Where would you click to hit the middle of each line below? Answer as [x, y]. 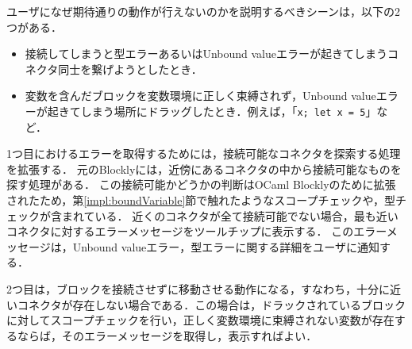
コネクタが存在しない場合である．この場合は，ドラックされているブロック [211, 304]
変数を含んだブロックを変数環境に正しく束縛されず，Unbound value [200, 96]
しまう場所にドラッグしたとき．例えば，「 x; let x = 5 [223, 111]
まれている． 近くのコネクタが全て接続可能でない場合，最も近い [230, 215]
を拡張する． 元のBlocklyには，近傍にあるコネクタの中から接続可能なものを [204, 169]
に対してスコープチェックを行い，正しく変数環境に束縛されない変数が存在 [200, 320]
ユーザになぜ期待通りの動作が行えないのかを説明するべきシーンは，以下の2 [204, 11]
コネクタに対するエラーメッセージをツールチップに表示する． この [180, 231]
